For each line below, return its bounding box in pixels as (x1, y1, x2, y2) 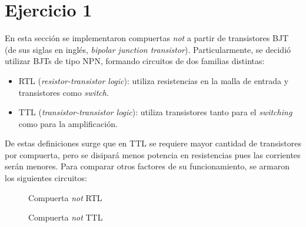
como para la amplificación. (18, 117, 118, 129)
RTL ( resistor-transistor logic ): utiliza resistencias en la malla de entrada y (18, 74, 289, 86)
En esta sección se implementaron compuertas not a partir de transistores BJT (5, 32, 289, 44)
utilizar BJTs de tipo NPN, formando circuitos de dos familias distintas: (5, 55, 265, 67)
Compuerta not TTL (28, 211, 103, 223)
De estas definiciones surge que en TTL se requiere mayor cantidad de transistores (5, 137, 301, 149)
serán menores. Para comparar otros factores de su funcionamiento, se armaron (5, 160, 290, 172)
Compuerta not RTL (28, 191, 102, 203)
